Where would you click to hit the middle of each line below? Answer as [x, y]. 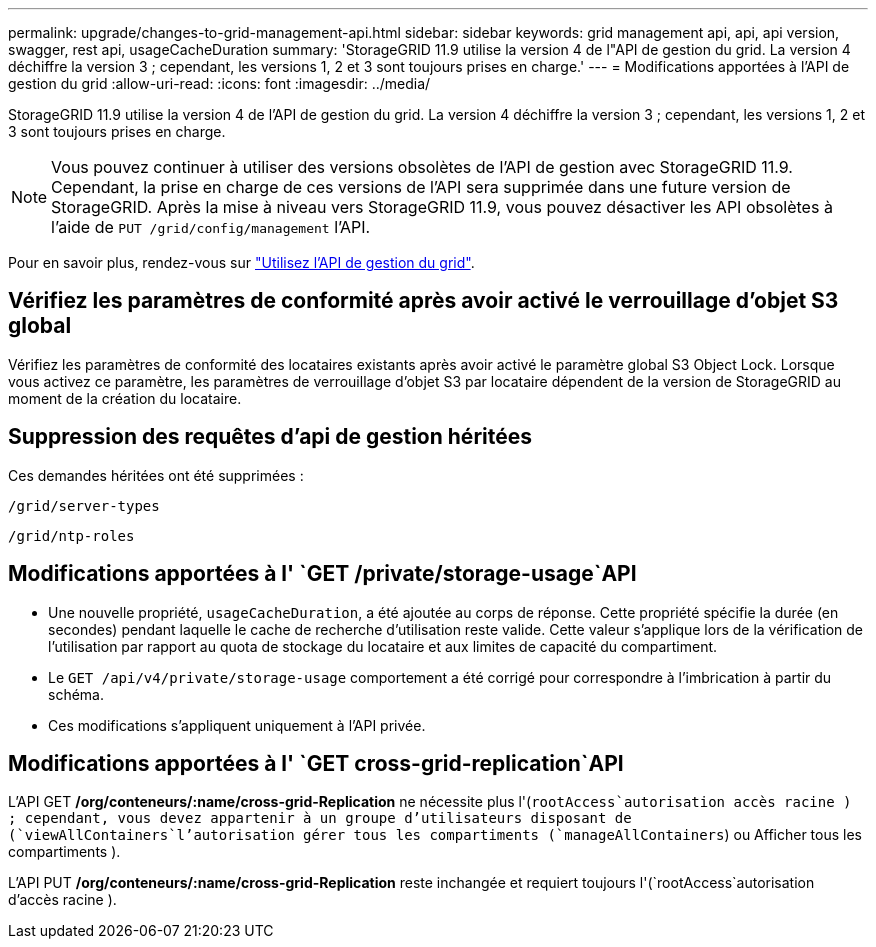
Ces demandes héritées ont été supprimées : [156, 475]
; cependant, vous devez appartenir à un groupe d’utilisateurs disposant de [320, 818]
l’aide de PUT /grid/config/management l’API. [211, 227]
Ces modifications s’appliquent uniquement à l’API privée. [237, 725]
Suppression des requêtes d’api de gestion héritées [270, 437]
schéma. [76, 694]
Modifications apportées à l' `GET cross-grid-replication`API [316, 763]
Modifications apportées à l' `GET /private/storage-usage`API [322, 574]
